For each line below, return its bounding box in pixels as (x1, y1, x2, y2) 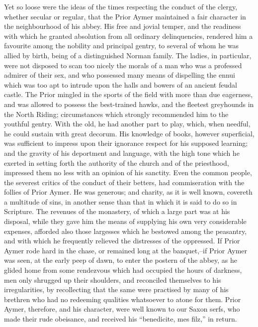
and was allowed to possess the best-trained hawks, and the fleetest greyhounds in (4, 99, 254, 109)
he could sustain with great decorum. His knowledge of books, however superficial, (4, 128, 255, 138)
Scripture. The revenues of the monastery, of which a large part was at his (4, 206, 230, 217)
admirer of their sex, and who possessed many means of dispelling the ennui (4, 70, 235, 80)
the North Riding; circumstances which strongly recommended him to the (4, 109, 229, 119)
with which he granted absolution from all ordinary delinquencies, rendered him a (4, 30, 253, 41)
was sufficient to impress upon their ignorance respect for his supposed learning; (4, 138, 248, 148)
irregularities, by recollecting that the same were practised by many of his (4, 284, 229, 295)
